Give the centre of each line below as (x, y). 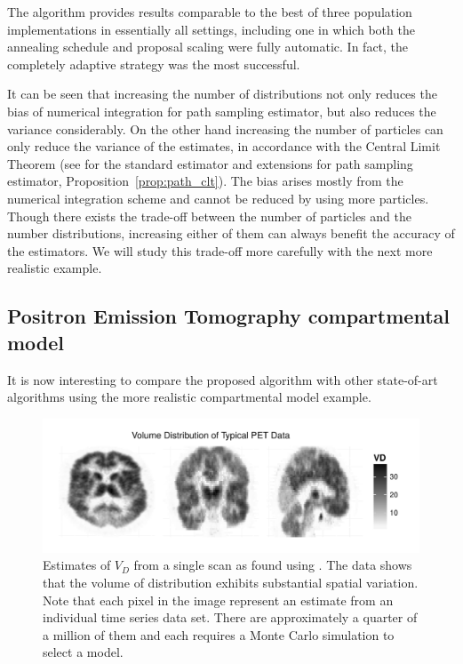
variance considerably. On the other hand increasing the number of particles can (225, 128)
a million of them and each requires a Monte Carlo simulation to (219, 634)
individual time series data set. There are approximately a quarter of (230, 617)
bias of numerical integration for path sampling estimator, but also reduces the (222, 111)
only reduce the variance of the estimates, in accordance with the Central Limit (224, 146)
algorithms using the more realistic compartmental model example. (189, 397)
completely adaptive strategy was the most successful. (154, 64)
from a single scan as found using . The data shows (273, 565)
